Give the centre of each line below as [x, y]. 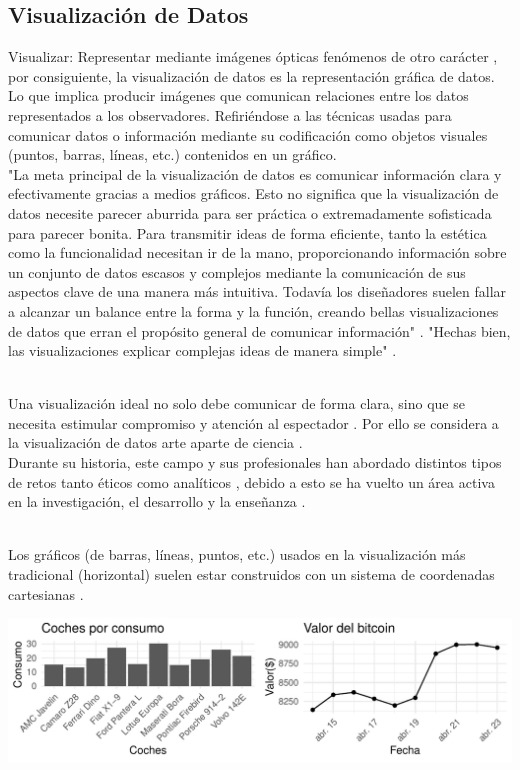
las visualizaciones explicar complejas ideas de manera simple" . [202, 350]
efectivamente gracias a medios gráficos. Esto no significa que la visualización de [253, 193]
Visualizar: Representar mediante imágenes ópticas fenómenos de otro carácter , [253, 56]
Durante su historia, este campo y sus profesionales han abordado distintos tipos [255, 462]
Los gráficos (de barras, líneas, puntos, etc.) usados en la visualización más [237, 554]
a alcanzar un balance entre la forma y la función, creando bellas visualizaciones [253, 310]
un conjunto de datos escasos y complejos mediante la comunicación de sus [237, 271]
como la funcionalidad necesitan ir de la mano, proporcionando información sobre [257, 252]
